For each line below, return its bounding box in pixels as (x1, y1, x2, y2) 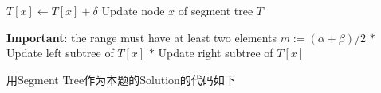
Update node (101, 2, 165, 18)
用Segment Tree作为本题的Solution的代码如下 (6, 71, 236, 87)
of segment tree (178, 2, 253, 18)
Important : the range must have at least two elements (6, 29, 277, 45)
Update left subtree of (6, 45, 114, 61)
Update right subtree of (158, 45, 273, 61)
